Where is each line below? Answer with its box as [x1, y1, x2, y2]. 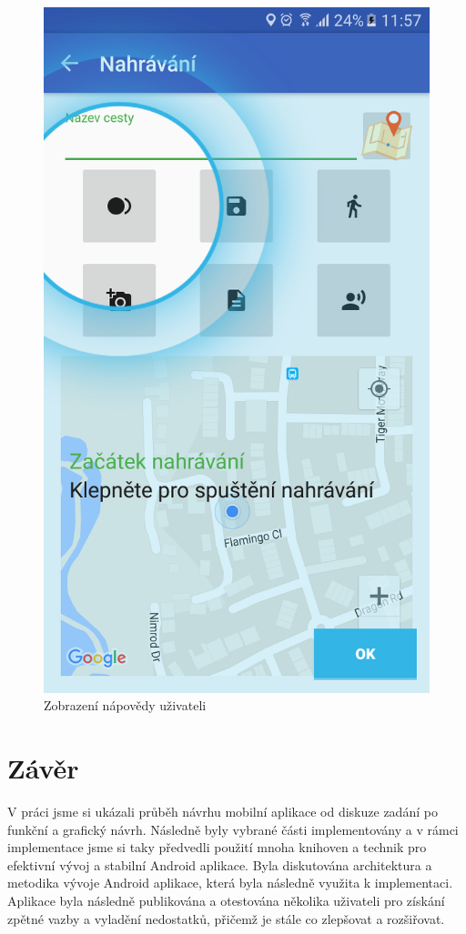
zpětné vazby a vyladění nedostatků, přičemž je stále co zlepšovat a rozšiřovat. [7, 909, 445, 928]
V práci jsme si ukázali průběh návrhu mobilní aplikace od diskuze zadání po [7, 802, 438, 821]
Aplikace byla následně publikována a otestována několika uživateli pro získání [7, 891, 445, 910]
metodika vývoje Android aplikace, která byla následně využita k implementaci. [7, 873, 453, 892]
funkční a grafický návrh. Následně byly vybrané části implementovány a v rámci [7, 819, 459, 839]
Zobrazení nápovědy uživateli [44, 696, 207, 715]
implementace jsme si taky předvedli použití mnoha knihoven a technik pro [7, 838, 427, 857]
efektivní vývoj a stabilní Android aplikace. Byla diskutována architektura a [7, 855, 432, 874]
